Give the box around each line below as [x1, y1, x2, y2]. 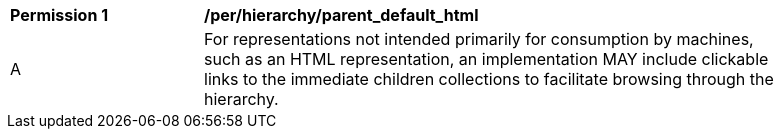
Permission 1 [10, 5, 109, 25]
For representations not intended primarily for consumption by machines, [204, 29, 754, 49]
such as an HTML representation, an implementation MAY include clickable [204, 49, 769, 69]
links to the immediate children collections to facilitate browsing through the [204, 69, 774, 89]
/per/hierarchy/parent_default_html [204, 5, 479, 25]
